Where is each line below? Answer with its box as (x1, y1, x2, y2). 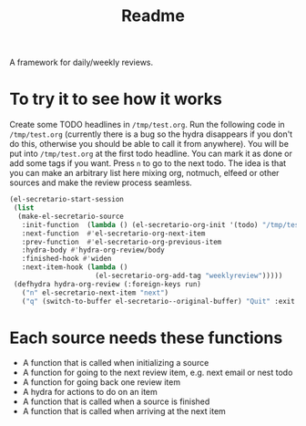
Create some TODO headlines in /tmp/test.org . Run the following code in (9, 119, 285, 130)
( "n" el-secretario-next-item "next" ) (21, 288, 169, 297)
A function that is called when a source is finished (22, 396, 210, 407)
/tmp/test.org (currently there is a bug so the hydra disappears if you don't (9, 129, 293, 140)
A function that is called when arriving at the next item (22, 406, 226, 417)
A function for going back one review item (22, 377, 180, 388)
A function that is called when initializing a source (22, 358, 209, 369)
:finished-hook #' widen (21, 255, 112, 264)
